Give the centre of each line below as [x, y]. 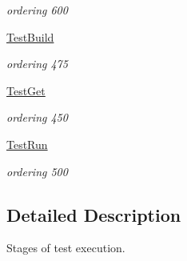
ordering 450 [37, 117]
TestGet [26, 90]
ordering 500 [37, 171]
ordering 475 [37, 64]
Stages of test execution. [66, 248]
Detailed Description [94, 214]
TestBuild [30, 36]
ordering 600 [37, 10]
